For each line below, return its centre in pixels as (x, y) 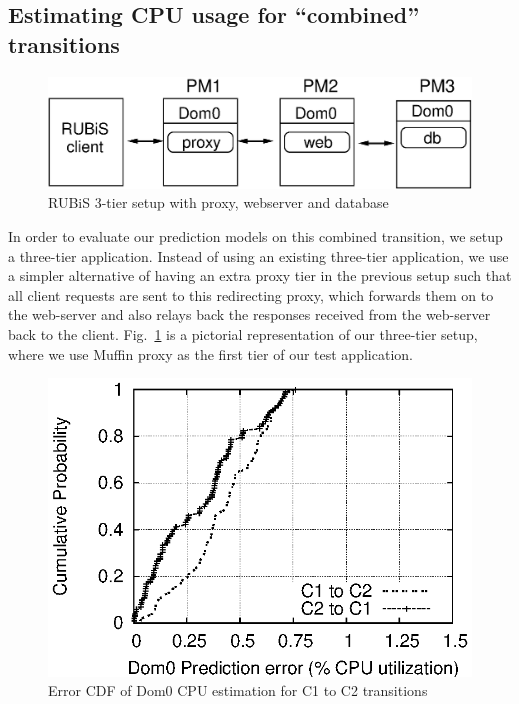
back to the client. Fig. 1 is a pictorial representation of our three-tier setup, (243, 333)
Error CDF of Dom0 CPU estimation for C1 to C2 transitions (238, 690)
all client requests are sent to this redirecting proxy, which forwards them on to (251, 294)
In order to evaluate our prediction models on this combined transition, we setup (255, 235)
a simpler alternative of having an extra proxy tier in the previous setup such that (260, 275)
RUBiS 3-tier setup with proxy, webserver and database (218, 202)
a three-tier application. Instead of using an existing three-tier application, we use (258, 255)
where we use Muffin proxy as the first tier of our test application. (210, 353)
